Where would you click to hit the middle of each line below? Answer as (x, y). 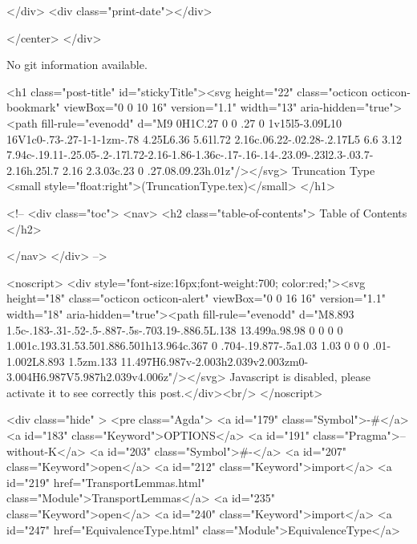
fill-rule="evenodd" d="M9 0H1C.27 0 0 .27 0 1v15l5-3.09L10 (192, 122)
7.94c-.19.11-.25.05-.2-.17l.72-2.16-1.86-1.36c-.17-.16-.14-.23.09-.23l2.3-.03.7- (190, 154)
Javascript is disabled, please (300, 377)
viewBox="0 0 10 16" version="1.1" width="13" (180, 107)
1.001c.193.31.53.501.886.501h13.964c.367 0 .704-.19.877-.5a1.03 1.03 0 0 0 (188, 345)
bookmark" (33, 107)
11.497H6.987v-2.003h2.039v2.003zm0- (215, 361)
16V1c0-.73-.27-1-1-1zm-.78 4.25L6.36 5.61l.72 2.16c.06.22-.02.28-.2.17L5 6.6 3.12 (204, 138)
